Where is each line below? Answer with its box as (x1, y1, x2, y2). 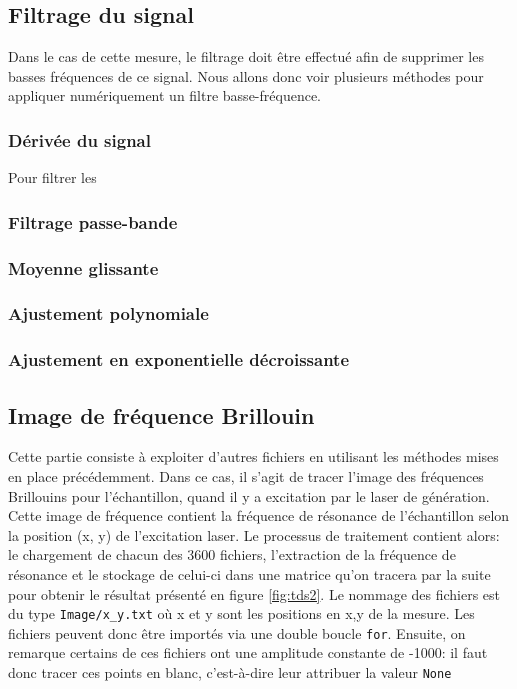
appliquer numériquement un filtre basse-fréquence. (8, 85, 321, 106)
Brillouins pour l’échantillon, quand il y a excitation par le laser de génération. (8, 485, 490, 506)
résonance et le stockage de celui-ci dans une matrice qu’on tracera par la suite (8, 563, 491, 584)
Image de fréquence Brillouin (8, 399, 315, 430)
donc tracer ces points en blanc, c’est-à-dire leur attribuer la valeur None (8, 662, 452, 683)
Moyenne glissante (8, 255, 159, 280)
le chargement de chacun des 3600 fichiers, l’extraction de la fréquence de (8, 544, 456, 565)
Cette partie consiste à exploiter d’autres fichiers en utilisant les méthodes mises (8, 446, 499, 467)
